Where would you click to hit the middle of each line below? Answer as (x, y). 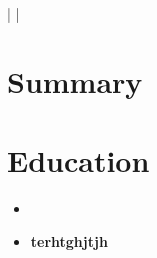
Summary (75, 81)
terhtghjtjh (69, 241)
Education (78, 159)
